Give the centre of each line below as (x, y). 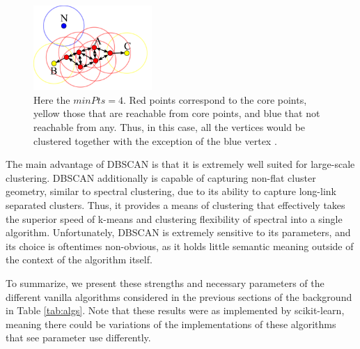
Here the (52, 99)
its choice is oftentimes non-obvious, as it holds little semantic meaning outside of (180, 246)
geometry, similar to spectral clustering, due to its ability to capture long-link (171, 191)
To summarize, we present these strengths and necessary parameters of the (165, 282)
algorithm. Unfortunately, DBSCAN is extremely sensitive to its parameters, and (178, 232)
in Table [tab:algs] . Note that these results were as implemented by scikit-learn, (175, 310)
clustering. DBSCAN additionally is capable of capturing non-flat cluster (161, 177)
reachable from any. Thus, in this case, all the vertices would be (170, 127)
